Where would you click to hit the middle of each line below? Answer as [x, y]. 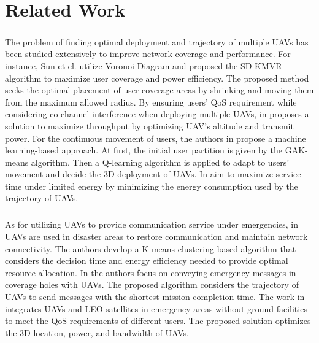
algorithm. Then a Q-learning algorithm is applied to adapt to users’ [160, 162]
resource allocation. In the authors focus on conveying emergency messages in [151, 272]
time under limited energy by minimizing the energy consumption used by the [152, 186]
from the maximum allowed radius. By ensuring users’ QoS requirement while [151, 102]
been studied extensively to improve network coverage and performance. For [148, 54]
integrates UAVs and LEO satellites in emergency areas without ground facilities [156, 308]
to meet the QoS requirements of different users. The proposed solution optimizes [158, 321]
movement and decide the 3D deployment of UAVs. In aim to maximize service [153, 174]
